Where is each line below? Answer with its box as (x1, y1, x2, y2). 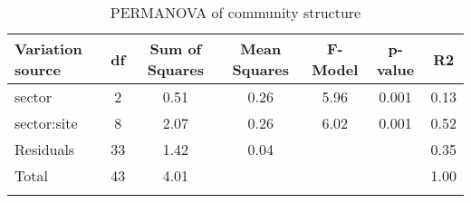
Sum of (149, 38, 202, 59)
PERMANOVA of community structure (110, 2, 361, 23)
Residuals (14, 139, 75, 159)
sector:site (14, 112, 78, 133)
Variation (14, 38, 82, 59)
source (14, 59, 61, 80)
